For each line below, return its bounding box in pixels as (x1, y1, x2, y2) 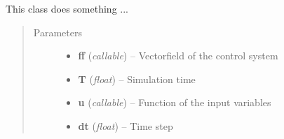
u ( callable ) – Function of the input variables (78, 95, 271, 110)
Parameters (33, 24, 82, 39)
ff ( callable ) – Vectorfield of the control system (78, 48, 278, 63)
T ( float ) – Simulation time (78, 71, 196, 86)
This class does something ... (6, 1, 128, 15)
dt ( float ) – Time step (78, 118, 173, 133)
